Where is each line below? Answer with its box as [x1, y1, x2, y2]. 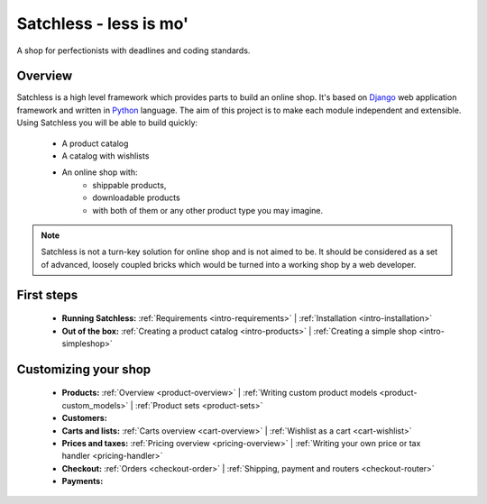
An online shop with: [61, 167, 138, 178]
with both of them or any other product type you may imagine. [92, 205, 324, 215]
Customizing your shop [16, 362, 152, 377]
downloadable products [92, 192, 180, 203]
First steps [16, 287, 78, 302]
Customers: [61, 413, 107, 424]
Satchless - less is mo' [16, 14, 189, 33]
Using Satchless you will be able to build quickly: [16, 117, 198, 128]
